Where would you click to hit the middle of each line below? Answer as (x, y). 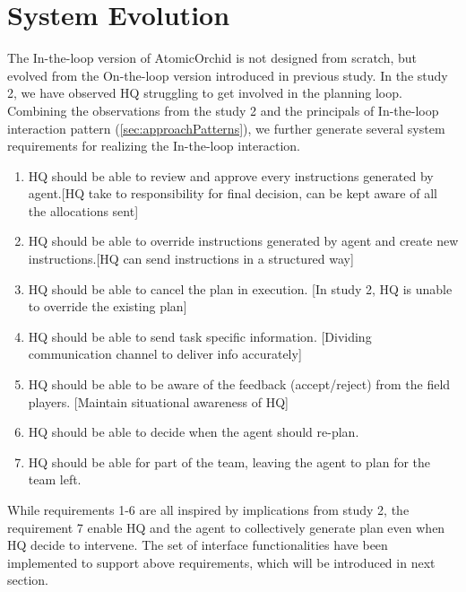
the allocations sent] (83, 210)
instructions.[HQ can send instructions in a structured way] (191, 259)
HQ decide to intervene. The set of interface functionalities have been (198, 545)
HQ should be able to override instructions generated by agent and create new (243, 241)
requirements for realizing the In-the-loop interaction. (154, 146)
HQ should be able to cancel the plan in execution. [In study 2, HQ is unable (240, 288)
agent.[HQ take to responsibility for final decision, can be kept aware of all (233, 193)
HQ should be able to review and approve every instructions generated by (231, 175)
